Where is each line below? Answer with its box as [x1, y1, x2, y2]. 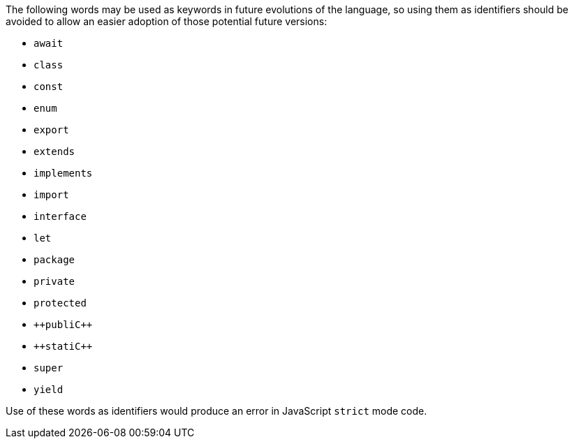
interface [34, 211, 87, 222]
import [34, 189, 69, 200]
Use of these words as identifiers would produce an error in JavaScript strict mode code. [6, 405, 427, 417]
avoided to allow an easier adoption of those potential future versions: [6, 15, 328, 27]
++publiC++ [34, 319, 93, 330]
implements [34, 168, 93, 179]
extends [34, 146, 75, 157]
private [34, 276, 75, 287]
